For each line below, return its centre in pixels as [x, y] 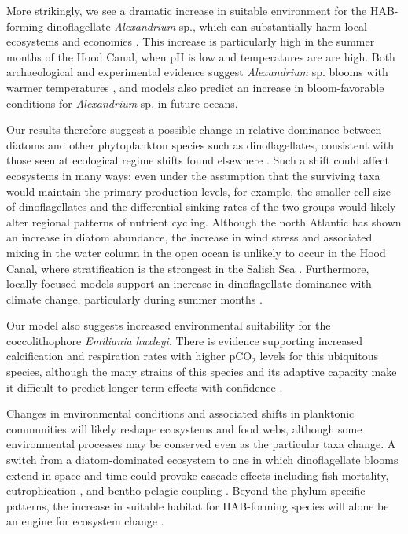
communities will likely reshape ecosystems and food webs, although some [184, 428]
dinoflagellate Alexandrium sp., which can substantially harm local [207, 26]
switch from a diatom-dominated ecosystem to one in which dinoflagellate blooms [202, 460]
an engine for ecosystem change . [85, 521]
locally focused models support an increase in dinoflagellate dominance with [189, 284]
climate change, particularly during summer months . [134, 298]
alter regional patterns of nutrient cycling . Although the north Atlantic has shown [204, 221]
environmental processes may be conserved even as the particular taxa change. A [201, 444]
